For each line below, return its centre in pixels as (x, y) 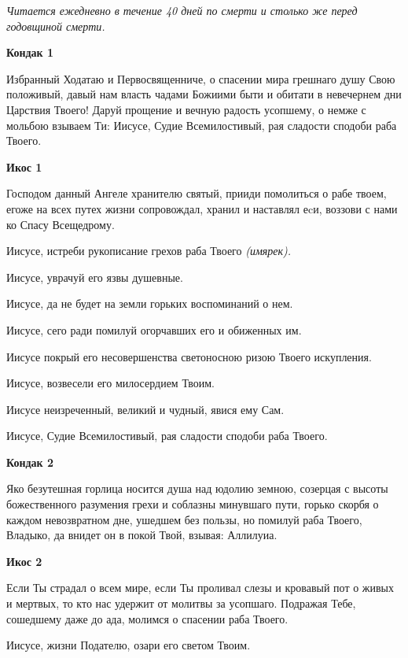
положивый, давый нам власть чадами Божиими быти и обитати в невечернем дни (204, 94)
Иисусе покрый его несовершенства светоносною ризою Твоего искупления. (189, 356)
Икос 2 (24, 561)
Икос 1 (24, 166)
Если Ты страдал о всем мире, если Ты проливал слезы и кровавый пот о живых (200, 588)
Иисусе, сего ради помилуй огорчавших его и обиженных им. (154, 329)
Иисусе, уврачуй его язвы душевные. (95, 277)
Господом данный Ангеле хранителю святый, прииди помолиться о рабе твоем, (197, 193)
